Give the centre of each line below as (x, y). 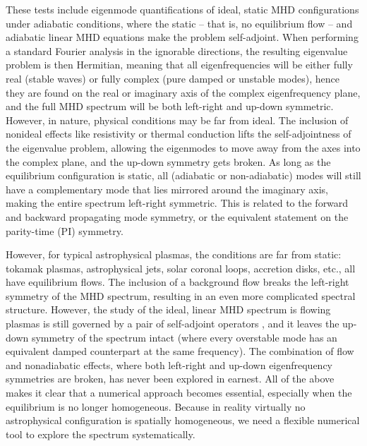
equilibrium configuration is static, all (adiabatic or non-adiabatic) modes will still (183, 175)
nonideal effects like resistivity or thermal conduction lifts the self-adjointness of (179, 134)
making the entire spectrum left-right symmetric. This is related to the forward (177, 203)
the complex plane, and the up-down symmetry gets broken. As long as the (168, 161)
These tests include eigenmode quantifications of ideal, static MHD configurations (182, 9)
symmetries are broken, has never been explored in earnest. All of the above (170, 379)
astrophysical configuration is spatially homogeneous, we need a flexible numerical (183, 420)
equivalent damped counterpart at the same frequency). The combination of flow (180, 351)
